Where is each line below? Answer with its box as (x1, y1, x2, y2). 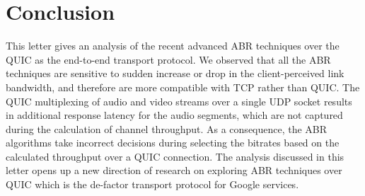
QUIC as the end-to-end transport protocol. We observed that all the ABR (6, 52, 331, 67)
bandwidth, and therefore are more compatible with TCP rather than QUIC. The (6, 79, 360, 94)
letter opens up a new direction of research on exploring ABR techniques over (6, 163, 342, 178)
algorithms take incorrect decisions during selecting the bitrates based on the (6, 135, 340, 150)
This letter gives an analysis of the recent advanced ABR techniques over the (6, 38, 340, 53)
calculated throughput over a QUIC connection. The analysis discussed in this (6, 149, 344, 163)
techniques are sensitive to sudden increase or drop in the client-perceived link (6, 66, 344, 81)
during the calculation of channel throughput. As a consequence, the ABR (6, 121, 328, 136)
